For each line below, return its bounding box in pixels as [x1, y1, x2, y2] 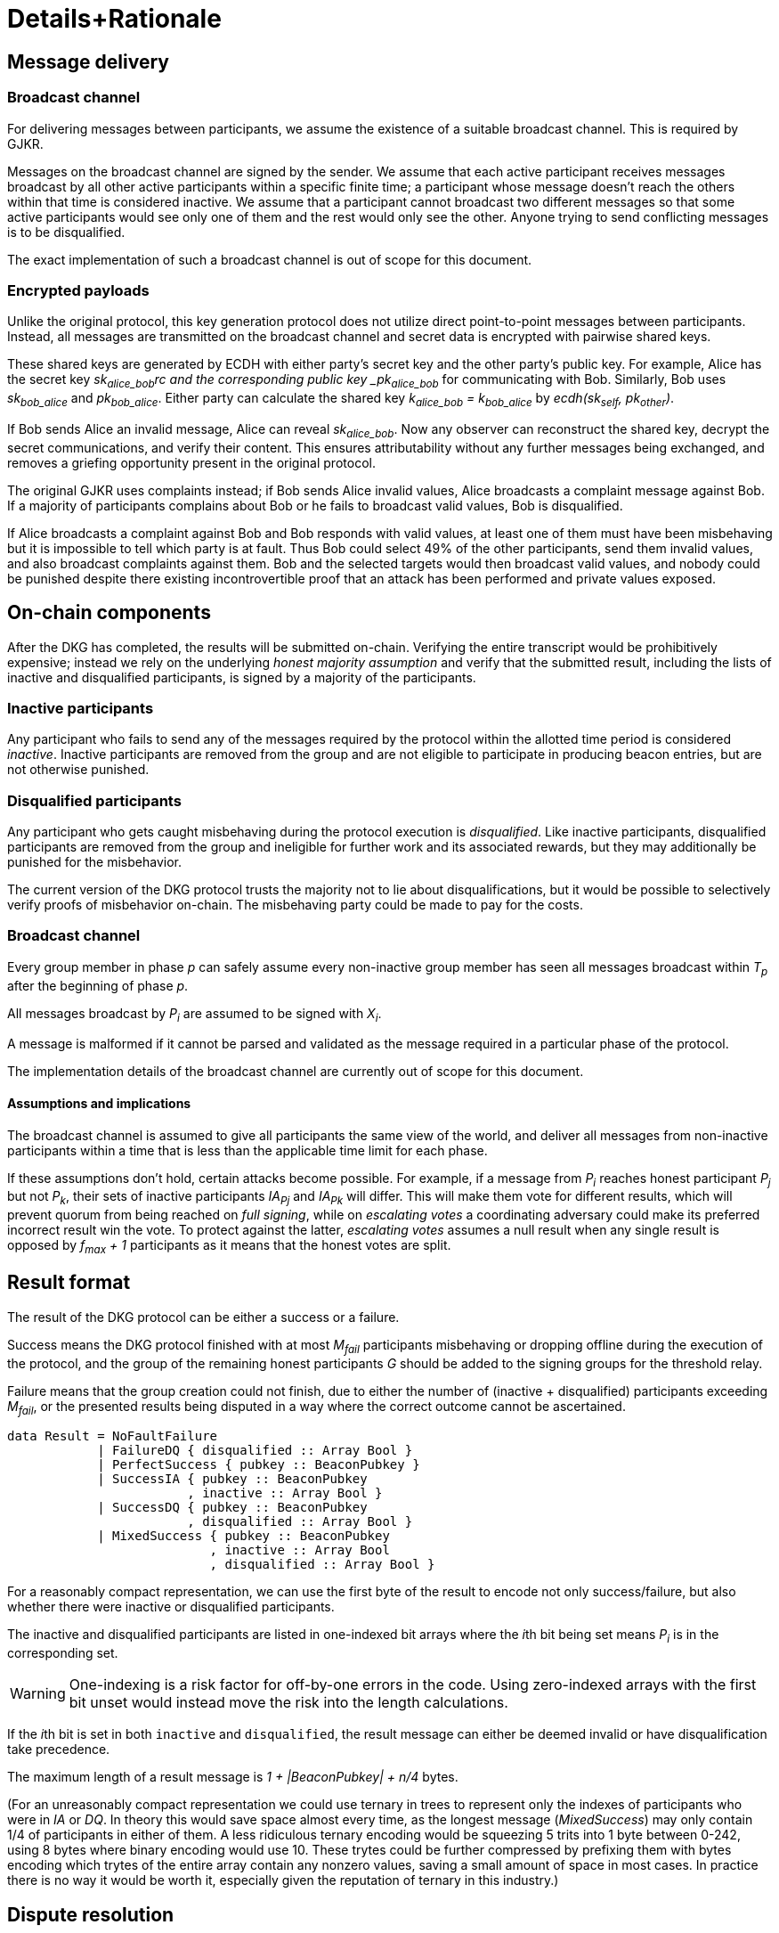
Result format [7, 1271, 131, 1294]
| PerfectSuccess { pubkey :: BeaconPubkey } [97, 1457, 420, 1472]
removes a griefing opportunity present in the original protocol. [7, 454, 376, 470]
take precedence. [7, 1741, 110, 1758]
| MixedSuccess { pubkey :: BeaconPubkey [97, 1529, 390, 1544]
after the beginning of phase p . [7, 977, 189, 993]
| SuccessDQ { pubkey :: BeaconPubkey [97, 1500, 368, 1515]
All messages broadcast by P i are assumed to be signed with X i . [7, 1005, 382, 1024]
